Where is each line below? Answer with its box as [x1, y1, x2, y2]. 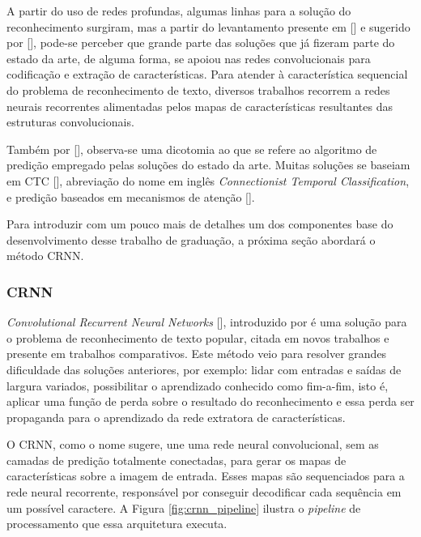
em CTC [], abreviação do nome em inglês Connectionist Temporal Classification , [6, 172, 410, 189]
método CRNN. [6, 247, 84, 264]
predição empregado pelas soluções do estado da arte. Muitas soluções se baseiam [6, 156, 410, 173]
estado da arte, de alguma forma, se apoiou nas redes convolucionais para [6, 49, 371, 66]
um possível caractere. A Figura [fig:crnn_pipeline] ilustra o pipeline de [6, 499, 361, 516]
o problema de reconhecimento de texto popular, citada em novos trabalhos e [6, 329, 389, 346]
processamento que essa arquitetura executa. [6, 515, 228, 532]
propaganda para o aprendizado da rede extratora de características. [6, 408, 346, 425]
